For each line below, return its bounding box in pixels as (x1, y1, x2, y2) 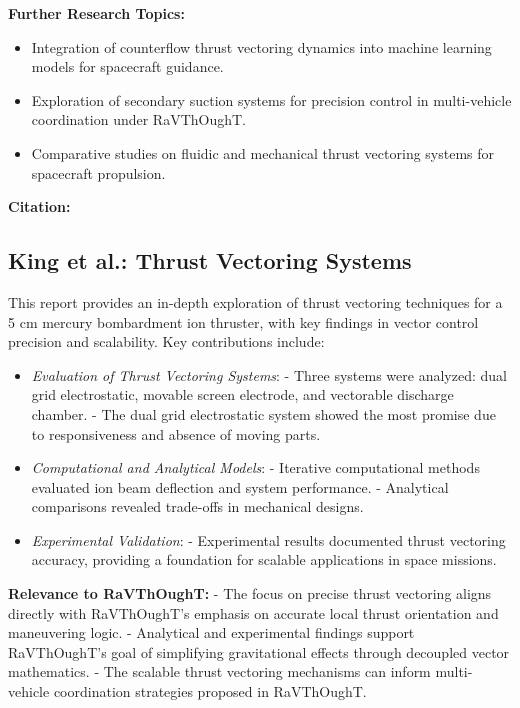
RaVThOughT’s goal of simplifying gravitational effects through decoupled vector (8, 641, 510, 662)
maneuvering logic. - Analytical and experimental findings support (8, 622, 415, 643)
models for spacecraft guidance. (31, 56, 224, 77)
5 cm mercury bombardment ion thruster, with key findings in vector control (8, 311, 479, 332)
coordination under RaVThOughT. (31, 109, 247, 130)
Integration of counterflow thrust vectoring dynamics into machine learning (31, 36, 492, 57)
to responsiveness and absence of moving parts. (31, 423, 321, 444)
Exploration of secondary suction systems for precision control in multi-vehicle (31, 89, 512, 110)
